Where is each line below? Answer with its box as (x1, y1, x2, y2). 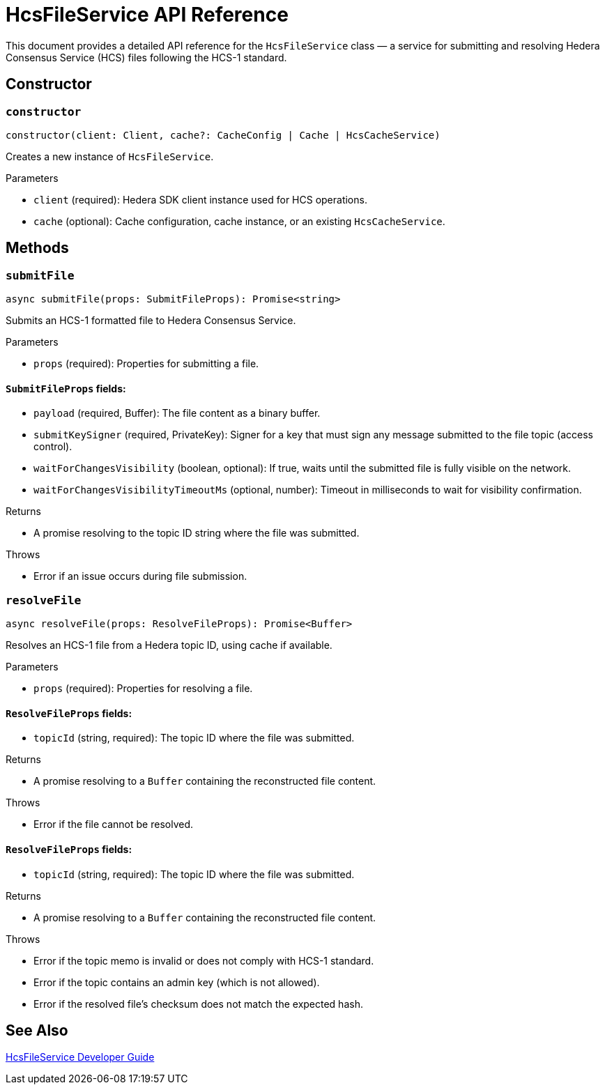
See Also (6, 1022, 68, 1040)
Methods (6, 239, 69, 257)
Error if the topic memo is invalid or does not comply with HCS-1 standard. (33, 954, 374, 967)
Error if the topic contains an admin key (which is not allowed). (33, 976, 320, 988)
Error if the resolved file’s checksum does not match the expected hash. (33, 997, 363, 1010)
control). (33, 440, 72, 453)
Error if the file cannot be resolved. (33, 818, 194, 831)
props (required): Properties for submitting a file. (33, 358, 259, 370)
